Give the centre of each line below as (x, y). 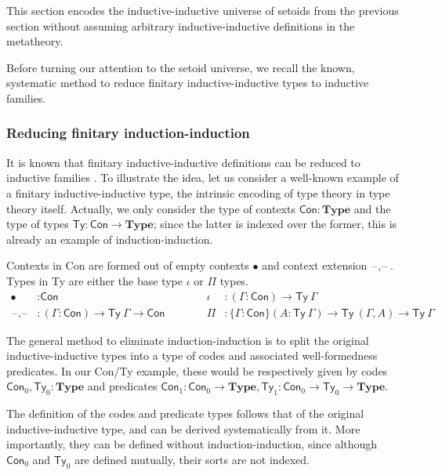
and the (372, 208)
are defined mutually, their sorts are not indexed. (192, 459)
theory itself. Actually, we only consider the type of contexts (151, 208)
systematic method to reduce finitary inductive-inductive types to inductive (188, 83)
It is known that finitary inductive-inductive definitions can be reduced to (183, 162)
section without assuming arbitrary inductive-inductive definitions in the (181, 25)
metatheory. (35, 41)
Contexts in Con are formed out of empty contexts (128, 265)
